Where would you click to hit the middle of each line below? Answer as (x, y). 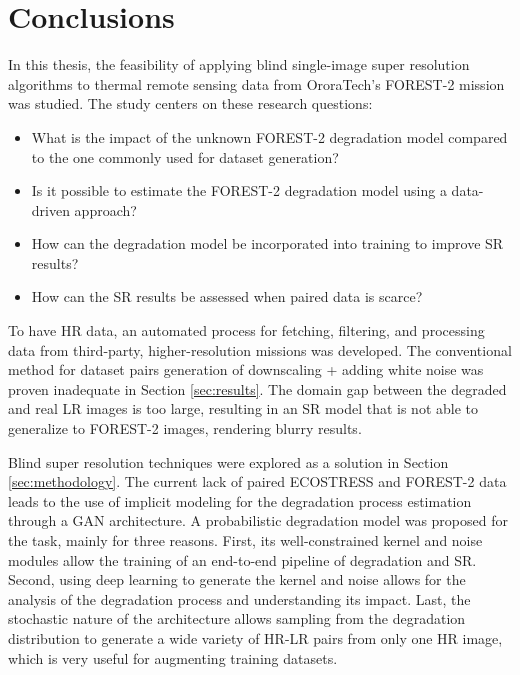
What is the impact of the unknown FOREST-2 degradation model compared (269, 136)
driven (50, 209)
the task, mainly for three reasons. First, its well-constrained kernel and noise (245, 540)
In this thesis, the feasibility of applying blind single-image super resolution (239, 64)
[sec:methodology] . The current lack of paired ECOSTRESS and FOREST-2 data (257, 481)
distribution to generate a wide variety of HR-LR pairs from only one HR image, (255, 637)
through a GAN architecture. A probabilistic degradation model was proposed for (258, 520)
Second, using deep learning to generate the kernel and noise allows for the (237, 579)
